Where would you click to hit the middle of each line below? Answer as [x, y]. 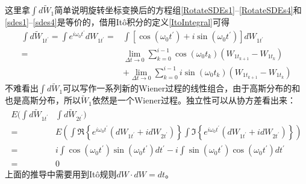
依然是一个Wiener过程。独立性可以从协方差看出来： [194, 100]
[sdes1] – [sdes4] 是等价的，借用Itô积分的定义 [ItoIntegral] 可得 [117, 22]
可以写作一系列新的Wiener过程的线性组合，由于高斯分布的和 [182, 88]
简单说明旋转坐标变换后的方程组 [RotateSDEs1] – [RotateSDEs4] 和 [178, 10]
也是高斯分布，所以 [43, 100]
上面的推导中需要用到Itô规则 [61, 174]
